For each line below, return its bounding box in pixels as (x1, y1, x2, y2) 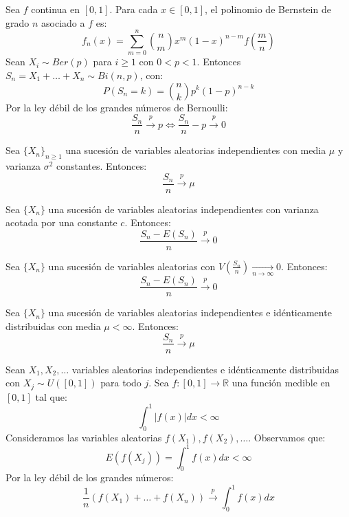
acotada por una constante (5, 215, 117, 230)
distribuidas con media (5, 318, 101, 333)
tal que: (35, 389, 67, 404)
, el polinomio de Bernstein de (205, 2, 331, 16)
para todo (100, 375, 142, 390)
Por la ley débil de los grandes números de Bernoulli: (5, 100, 228, 114)
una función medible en (232, 375, 330, 390)
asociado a (41, 15, 85, 30)
